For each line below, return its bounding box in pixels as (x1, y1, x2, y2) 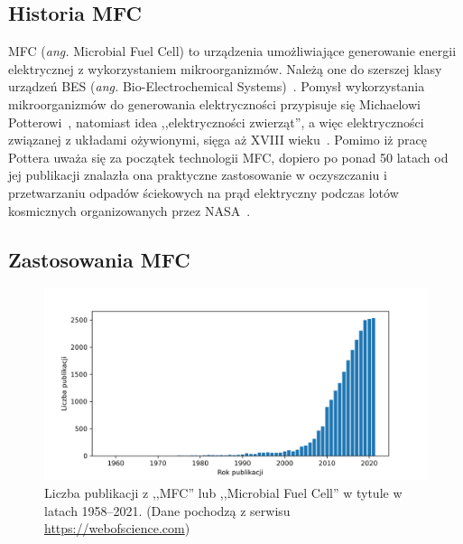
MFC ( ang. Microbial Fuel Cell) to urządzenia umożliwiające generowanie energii (8, 42, 457, 61)
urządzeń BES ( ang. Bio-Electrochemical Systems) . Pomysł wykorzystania (8, 77, 425, 96)
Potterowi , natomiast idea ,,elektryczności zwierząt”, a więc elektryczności (8, 112, 424, 131)
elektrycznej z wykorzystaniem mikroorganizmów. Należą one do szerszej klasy (8, 59, 442, 78)
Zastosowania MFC (8, 245, 190, 273)
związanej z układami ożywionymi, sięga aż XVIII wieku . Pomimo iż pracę (8, 130, 427, 149)
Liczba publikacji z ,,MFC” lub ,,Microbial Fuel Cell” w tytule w (44, 483, 403, 502)
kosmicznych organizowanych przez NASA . (8, 201, 251, 220)
